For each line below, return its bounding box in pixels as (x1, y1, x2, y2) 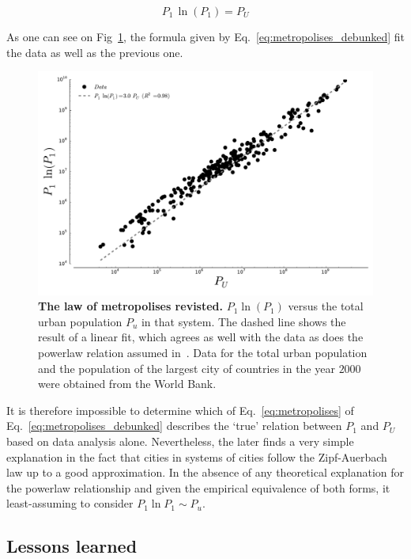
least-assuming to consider (6, 495, 134, 511)
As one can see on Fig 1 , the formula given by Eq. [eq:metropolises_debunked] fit (6, 29, 405, 44)
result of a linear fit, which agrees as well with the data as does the (38, 329, 364, 345)
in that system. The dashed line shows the (141, 313, 346, 329)
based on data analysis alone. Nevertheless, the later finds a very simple (6, 432, 354, 449)
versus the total (288, 298, 364, 314)
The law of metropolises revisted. (38, 298, 223, 314)
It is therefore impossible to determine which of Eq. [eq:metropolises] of (6, 401, 354, 418)
